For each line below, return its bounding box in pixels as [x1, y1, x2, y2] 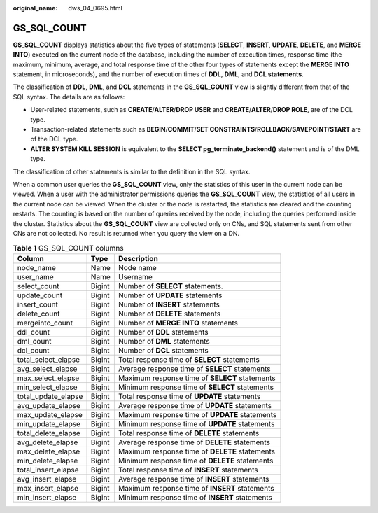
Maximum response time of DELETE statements [118, 447, 276, 456]
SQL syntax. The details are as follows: [13, 92, 125, 101]
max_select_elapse [17, 373, 80, 383]
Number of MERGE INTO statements [118, 318, 238, 328]
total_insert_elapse [17, 465, 80, 475]
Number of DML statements [118, 336, 210, 346]
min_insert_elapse [17, 492, 77, 502]
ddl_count [17, 327, 50, 337]
